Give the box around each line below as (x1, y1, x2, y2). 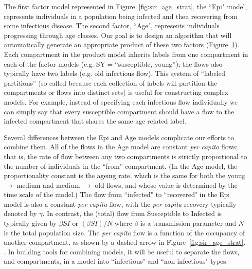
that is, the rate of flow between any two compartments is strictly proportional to (4, 151, 247, 161)
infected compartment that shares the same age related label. (4, 116, 186, 126)
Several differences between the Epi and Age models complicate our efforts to (4, 132, 234, 142)
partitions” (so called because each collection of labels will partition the (4, 77, 217, 88)
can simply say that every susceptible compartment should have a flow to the (4, 106, 234, 116)
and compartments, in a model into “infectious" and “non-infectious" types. (4, 256, 228, 266)
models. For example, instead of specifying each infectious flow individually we (4, 96, 238, 107)
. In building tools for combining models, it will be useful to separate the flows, (4, 246, 240, 256)
